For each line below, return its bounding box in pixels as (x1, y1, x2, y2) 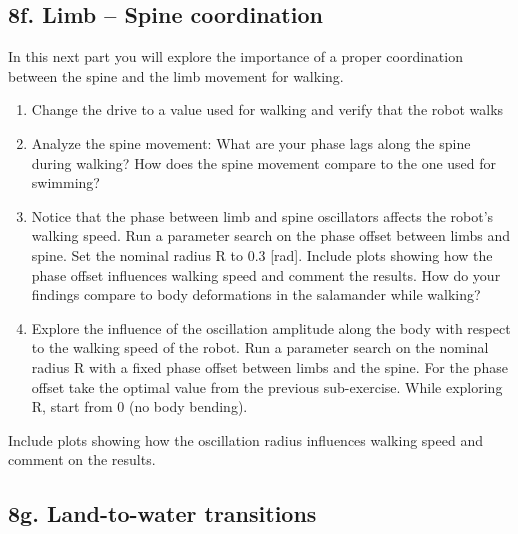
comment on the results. (8, 449, 156, 470)
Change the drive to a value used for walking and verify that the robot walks (31, 99, 504, 120)
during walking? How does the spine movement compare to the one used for (31, 152, 497, 173)
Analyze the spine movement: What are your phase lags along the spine (31, 132, 471, 153)
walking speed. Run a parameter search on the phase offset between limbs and (31, 225, 510, 246)
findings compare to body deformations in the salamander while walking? (31, 284, 481, 305)
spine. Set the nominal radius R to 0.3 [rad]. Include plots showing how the (31, 244, 493, 265)
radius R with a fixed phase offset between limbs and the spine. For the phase (31, 356, 508, 377)
